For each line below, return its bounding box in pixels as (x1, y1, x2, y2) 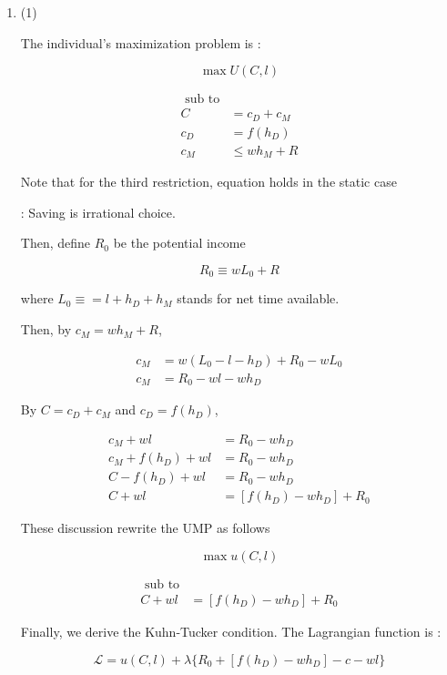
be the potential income (113, 233, 246, 252)
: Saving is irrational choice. (20, 202, 176, 221)
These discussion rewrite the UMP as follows (20, 518, 270, 537)
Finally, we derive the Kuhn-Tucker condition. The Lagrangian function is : (20, 621, 442, 640)
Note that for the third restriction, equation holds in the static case (20, 172, 397, 191)
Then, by (20, 320, 72, 339)
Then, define (20, 233, 91, 252)
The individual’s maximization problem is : (20, 33, 261, 52)
